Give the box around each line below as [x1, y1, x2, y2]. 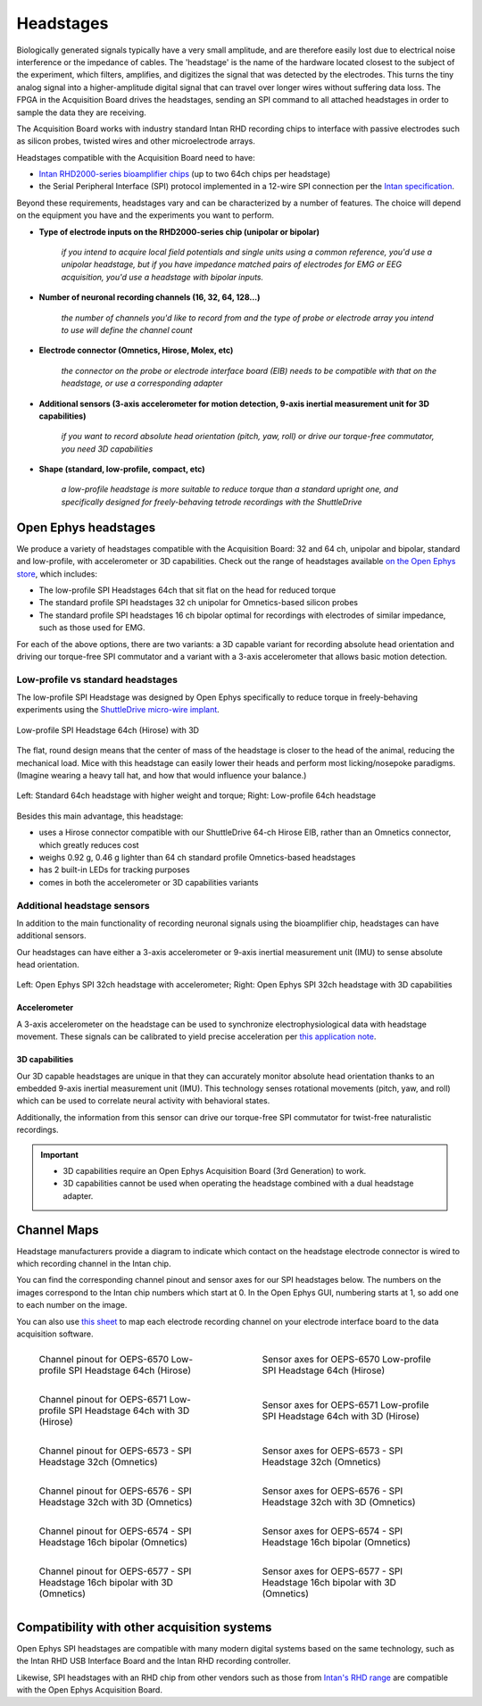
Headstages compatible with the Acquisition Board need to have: [16, 152, 255, 162]
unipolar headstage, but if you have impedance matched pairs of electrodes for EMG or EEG [61, 259, 403, 270]
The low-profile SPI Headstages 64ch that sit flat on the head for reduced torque [38, 585, 337, 595]
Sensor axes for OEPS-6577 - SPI [262, 1565, 403, 1577]
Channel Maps [16, 1222, 99, 1237]
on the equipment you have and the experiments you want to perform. [16, 210, 274, 221]
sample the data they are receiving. [16, 107, 146, 118]
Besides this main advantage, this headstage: [16, 811, 184, 821]
